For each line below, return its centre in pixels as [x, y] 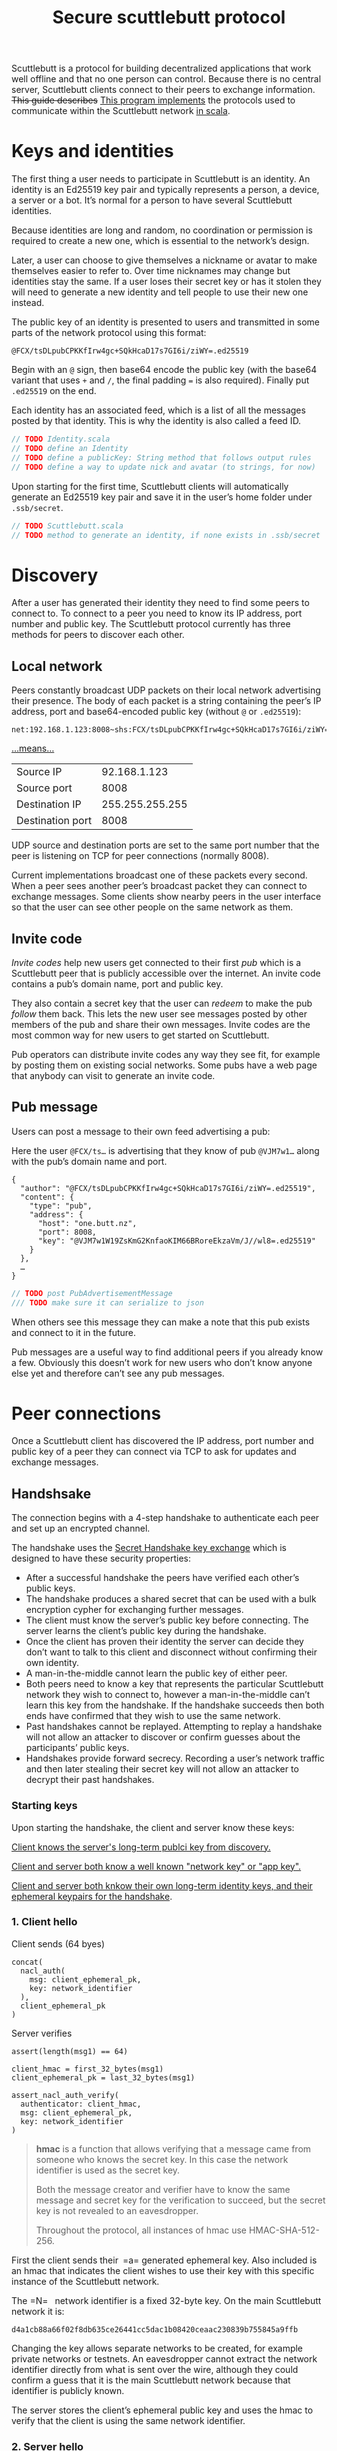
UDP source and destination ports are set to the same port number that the [165, 845]
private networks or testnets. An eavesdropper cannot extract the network [164, 2358]
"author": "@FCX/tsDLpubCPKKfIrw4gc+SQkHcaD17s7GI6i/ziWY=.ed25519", [168, 1188]
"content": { [47, 1197]
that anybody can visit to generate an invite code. [113, 1075]
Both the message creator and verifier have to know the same [163, 2189]
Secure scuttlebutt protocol [169, 17]
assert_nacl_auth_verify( [65, 2095]
